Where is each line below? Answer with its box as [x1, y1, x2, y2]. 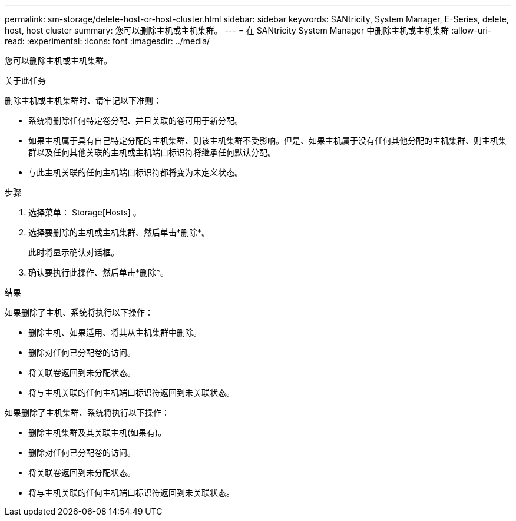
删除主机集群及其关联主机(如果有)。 [28, 427, 167, 437]
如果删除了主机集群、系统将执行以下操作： [5, 407, 170, 417]
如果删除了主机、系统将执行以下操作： [5, 307, 153, 317]
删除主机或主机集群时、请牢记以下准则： [5, 95, 161, 105]
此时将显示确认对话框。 [28, 247, 119, 257]
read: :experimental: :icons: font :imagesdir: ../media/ [5, 36, 210, 46]
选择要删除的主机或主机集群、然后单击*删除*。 [28, 227, 210, 237]
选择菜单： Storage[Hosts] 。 [28, 207, 141, 217]
